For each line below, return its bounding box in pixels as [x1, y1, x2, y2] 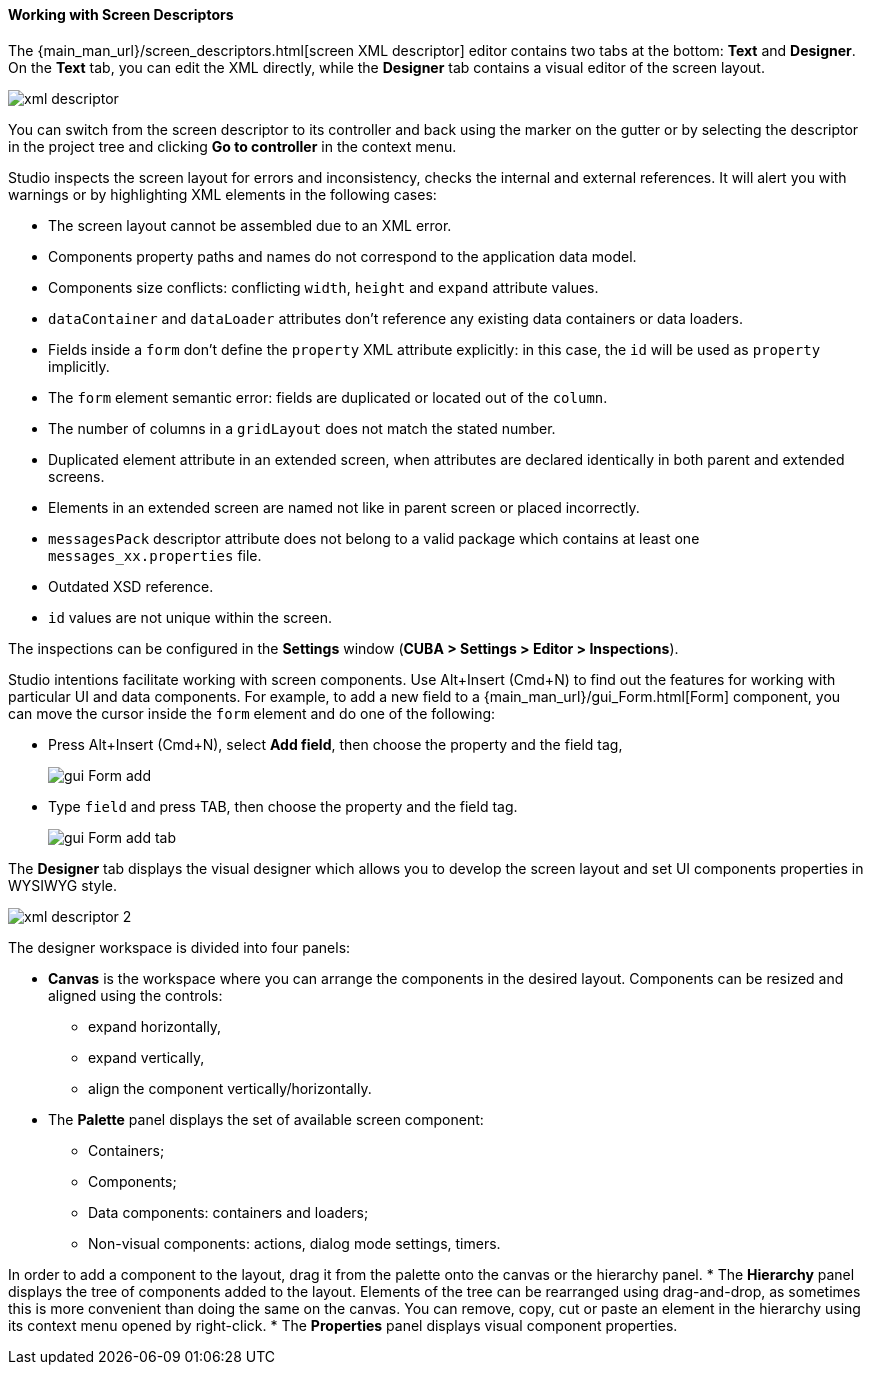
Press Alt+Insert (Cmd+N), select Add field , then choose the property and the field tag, [48, 735, 623, 753]
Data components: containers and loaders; [88, 1203, 369, 1221]
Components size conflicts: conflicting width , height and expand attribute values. [48, 278, 599, 296]
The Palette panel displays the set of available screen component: [48, 1110, 484, 1128]
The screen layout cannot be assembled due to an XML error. [48, 216, 452, 234]
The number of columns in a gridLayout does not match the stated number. [48, 419, 556, 437]
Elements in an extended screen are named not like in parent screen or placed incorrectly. [48, 498, 640, 516]
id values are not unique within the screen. [48, 608, 333, 626]
